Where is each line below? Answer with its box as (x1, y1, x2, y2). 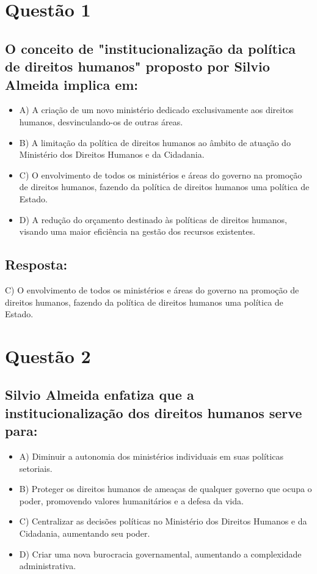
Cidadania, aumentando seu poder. (19, 527, 150, 540)
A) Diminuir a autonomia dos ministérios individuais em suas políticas (19, 450, 283, 463)
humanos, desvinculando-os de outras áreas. (19, 115, 183, 128)
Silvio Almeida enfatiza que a (5, 385, 194, 404)
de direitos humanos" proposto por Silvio (5, 57, 270, 76)
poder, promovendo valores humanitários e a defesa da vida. (19, 494, 244, 507)
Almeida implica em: (5, 75, 139, 94)
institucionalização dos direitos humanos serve (5, 403, 302, 422)
